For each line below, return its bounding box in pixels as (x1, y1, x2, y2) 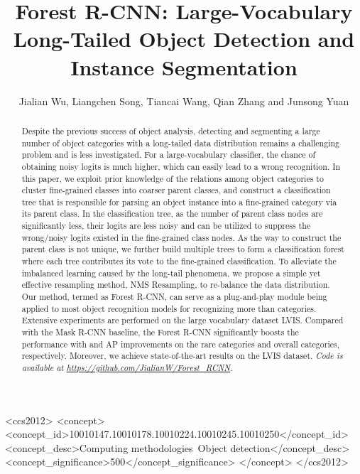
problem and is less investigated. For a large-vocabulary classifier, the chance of (21, 149, 316, 161)
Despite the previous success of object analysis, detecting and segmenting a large (21, 124, 320, 136)
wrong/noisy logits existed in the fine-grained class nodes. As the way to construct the (21, 231, 342, 243)
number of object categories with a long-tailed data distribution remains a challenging (21, 136, 340, 149)
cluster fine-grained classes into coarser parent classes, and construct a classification (21, 184, 331, 196)
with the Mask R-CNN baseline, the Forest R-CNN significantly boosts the (21, 326, 299, 338)
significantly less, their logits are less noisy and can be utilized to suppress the (21, 220, 311, 232)
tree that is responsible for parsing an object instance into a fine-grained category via (21, 195, 337, 208)
